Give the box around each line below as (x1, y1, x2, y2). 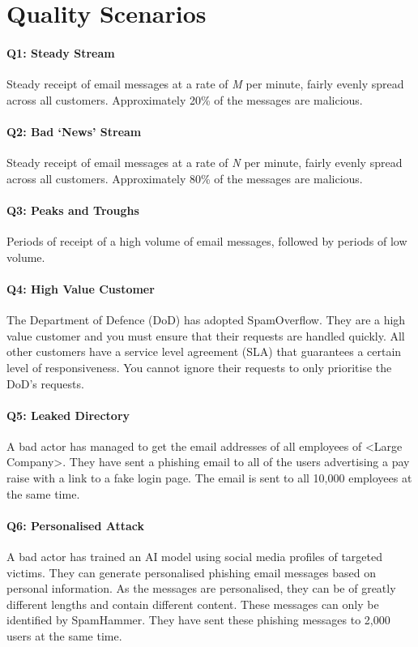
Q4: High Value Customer (6, 280, 155, 297)
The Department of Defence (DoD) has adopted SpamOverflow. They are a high (6, 311, 406, 328)
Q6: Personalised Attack (6, 516, 144, 533)
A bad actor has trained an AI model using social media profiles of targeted (6, 548, 383, 565)
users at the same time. (6, 628, 122, 645)
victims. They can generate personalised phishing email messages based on (6, 563, 377, 581)
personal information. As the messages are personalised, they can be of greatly (6, 580, 396, 597)
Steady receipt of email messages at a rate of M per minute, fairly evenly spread (6, 75, 404, 92)
